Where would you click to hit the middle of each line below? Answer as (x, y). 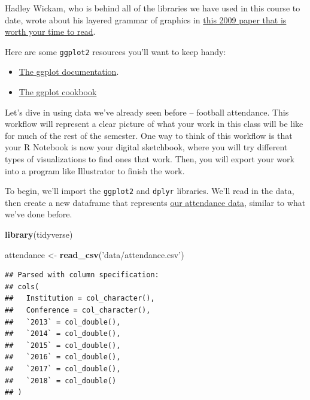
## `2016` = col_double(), (63, 357)
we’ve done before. (39, 214)
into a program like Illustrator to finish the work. (95, 170)
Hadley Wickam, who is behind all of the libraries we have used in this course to (153, 8)
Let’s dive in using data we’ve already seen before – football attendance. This (147, 112)
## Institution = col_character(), (80, 299)
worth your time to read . (50, 31)
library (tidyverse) (39, 234)
